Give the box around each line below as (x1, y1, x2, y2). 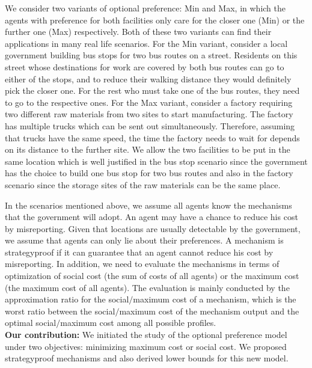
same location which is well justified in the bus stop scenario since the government (5, 155, 308, 167)
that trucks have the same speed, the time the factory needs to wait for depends (5, 131, 300, 144)
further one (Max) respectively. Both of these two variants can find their (5, 25, 272, 38)
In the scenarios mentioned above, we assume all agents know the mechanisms (5, 198, 292, 211)
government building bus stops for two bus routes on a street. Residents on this (5, 49, 298, 61)
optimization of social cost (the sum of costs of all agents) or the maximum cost (5, 269, 299, 282)
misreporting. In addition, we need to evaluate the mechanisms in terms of (5, 257, 280, 270)
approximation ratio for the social (5, 293, 129, 305)
